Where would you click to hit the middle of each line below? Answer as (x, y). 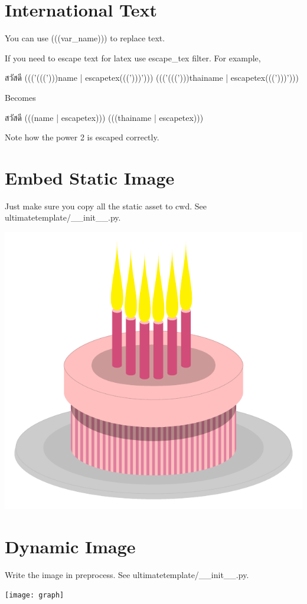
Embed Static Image (90, 177)
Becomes (20, 97)
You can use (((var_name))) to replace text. (85, 38)
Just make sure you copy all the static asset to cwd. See (106, 206)
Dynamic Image (70, 546)
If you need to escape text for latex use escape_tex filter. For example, (133, 58)
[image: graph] (35, 595)
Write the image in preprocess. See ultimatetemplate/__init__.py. (127, 574)
